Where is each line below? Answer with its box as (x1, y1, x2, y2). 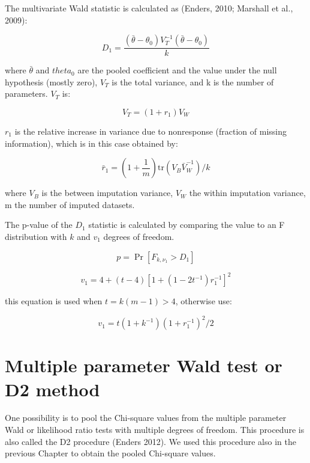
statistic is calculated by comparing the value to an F (88, 218, 285, 231)
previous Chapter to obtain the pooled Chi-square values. (5, 447, 216, 459)
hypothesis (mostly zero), (5, 75, 98, 88)
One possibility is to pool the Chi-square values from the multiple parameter (5, 411, 287, 424)
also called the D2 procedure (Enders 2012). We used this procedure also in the (5, 435, 296, 447)
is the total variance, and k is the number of (112, 75, 274, 88)
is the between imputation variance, (41, 186, 173, 199)
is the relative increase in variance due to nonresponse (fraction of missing (14, 125, 287, 137)
